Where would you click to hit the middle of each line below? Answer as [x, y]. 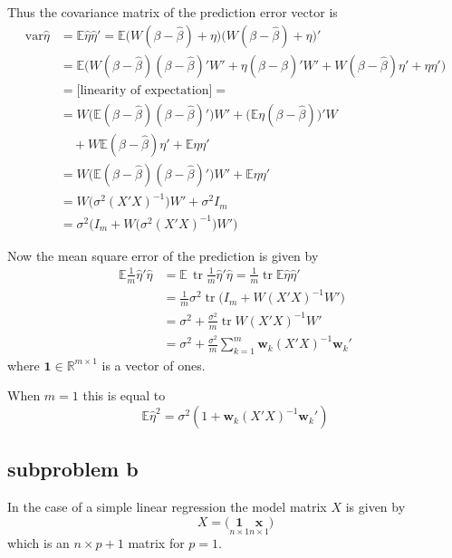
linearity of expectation [144, 90]
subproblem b [73, 469]
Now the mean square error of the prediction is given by [163, 255]
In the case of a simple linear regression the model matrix [167, 507]
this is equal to [124, 395]
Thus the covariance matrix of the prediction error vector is [173, 12]
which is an [38, 543]
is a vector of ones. [154, 365]
